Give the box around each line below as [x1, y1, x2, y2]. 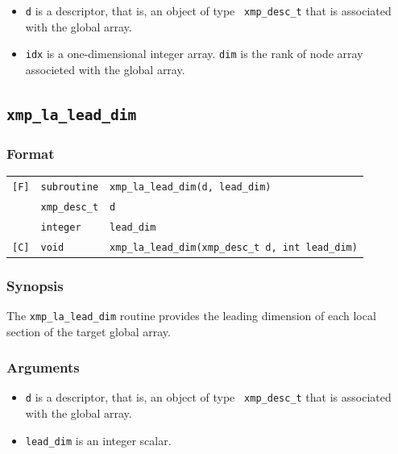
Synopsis [6, 275, 64, 295]
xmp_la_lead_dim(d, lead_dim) [110, 181, 272, 193]
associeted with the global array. [25, 60, 185, 77]
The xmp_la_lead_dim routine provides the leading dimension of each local [6, 306, 376, 323]
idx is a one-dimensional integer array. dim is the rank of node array [25, 45, 363, 62]
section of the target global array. [6, 323, 171, 339]
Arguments [6, 357, 80, 377]
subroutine [40, 181, 99, 193]
